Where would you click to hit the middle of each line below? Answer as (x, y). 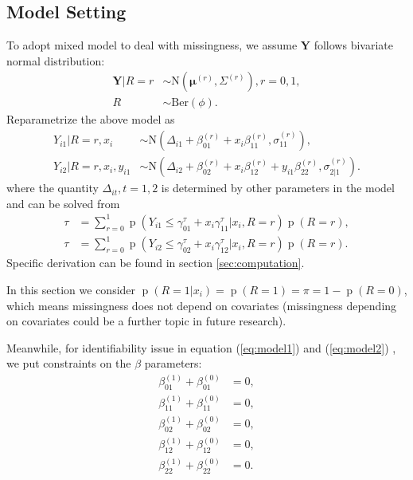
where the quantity (53, 188)
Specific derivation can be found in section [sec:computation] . (156, 263)
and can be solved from (63, 203)
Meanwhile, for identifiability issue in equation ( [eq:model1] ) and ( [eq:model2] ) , (201, 347)
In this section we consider (71, 289)
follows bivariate (353, 45)
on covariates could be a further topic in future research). (146, 321)
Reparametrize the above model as (91, 119)
